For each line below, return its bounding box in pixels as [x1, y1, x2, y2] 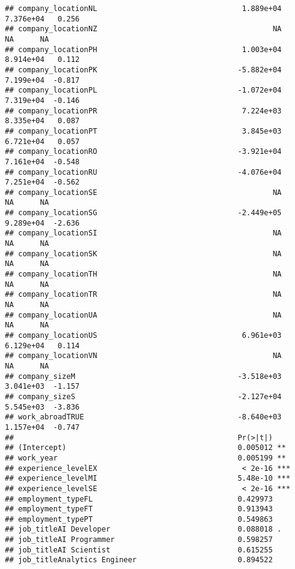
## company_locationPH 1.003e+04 [5, 45, 282, 54]
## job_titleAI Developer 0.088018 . [5, 525, 282, 534]
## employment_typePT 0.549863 [5, 514, 273, 524]
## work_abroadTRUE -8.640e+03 [5, 413, 282, 422]
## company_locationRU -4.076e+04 [5, 167, 282, 177]
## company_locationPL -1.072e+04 [5, 86, 282, 95]
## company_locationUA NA [5, 310, 282, 319]
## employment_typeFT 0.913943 [5, 505, 273, 514]
